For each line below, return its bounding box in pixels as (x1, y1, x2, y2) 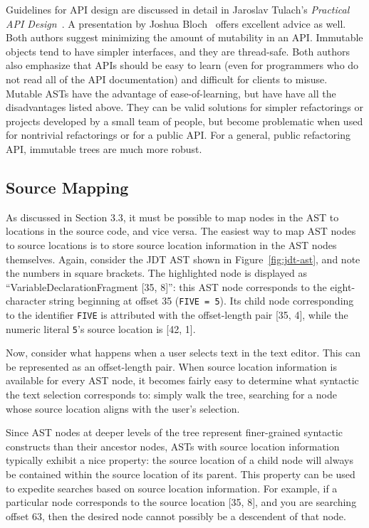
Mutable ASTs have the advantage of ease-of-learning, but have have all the (6, 85, 336, 100)
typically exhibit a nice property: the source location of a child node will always (6, 453, 353, 468)
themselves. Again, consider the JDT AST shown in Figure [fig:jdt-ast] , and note (6, 251, 360, 266)
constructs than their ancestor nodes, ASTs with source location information (6, 438, 340, 453)
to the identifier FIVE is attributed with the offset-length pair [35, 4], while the (6, 307, 348, 322)
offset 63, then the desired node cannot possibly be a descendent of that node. (6, 508, 346, 523)
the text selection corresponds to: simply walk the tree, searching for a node (6, 387, 337, 402)
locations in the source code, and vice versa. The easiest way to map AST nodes (6, 223, 356, 238)
